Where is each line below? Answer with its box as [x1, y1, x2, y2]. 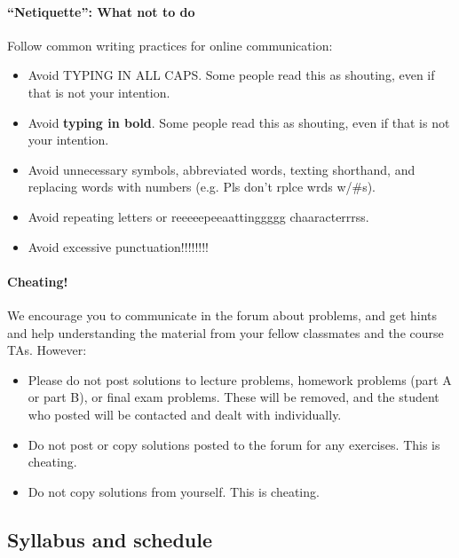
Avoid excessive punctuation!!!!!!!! [28, 237, 209, 255]
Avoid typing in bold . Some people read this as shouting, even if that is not [28, 113, 450, 131]
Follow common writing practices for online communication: [7, 35, 333, 54]
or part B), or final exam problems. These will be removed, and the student [28, 388, 439, 406]
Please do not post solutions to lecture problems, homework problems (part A [28, 370, 452, 389]
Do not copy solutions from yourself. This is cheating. [28, 482, 320, 500]
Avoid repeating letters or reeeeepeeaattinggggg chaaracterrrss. [28, 207, 369, 225]
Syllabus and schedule [7, 525, 213, 553]
